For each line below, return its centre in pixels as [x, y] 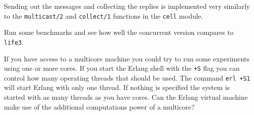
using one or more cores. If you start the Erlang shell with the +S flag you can [122, 68]
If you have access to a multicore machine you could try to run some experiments [127, 58]
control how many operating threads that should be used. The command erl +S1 [127, 77]
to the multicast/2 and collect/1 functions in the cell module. [104, 15]
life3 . [14, 42]
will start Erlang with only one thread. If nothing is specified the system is [117, 87]
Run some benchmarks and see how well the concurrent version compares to [119, 32]
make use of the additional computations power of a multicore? [99, 106]
